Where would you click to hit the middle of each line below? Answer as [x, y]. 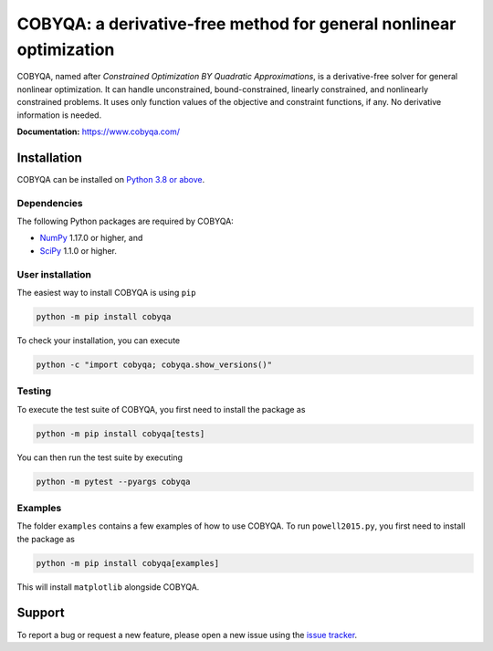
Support [41, 613]
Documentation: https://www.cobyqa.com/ [98, 131]
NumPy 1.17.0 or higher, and [91, 238]
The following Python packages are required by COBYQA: [126, 221]
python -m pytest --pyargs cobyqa [113, 481]
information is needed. [59, 115]
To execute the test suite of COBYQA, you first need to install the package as [161, 409]
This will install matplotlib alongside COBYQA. [108, 587]
